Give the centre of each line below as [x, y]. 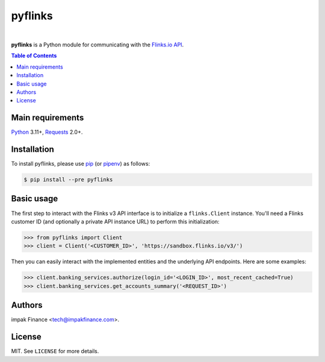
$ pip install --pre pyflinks [68, 180]
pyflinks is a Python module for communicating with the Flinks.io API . [97, 45]
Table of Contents [34, 56]
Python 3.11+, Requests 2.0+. [47, 132]
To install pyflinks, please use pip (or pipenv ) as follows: [81, 164]
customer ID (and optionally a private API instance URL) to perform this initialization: [115, 221]
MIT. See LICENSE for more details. [55, 351]
